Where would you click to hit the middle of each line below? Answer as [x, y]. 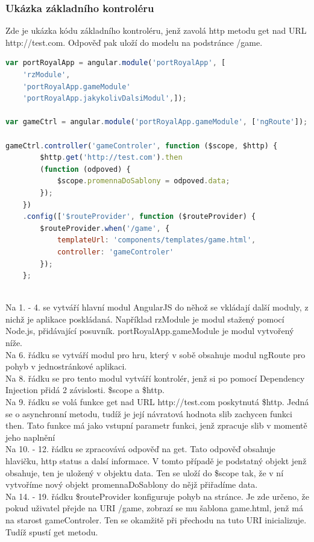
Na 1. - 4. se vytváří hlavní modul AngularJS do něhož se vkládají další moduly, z [157, 307]
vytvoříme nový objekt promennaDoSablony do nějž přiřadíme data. [132, 484]
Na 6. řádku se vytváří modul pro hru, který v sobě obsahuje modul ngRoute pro [155, 354]
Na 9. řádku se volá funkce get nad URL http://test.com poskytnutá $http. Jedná [157, 402]
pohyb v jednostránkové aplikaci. [66, 366]
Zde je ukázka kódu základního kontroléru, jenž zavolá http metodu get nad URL [156, 30]
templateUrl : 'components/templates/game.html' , [156, 240]
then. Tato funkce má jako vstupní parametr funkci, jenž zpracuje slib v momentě [156, 425]
